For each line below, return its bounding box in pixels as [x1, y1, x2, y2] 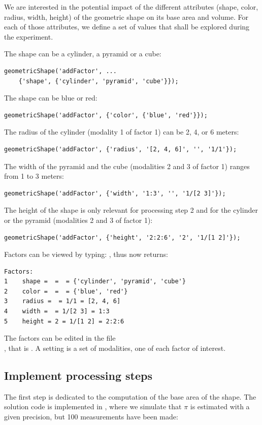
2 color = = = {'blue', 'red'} [4, 287, 128, 295]
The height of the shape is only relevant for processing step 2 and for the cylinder [4, 205, 258, 215]
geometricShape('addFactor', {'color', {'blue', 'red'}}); [4, 111, 208, 119]
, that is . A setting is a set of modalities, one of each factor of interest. [4, 342, 226, 353]
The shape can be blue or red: [4, 92, 97, 103]
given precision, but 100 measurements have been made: [4, 411, 178, 421]
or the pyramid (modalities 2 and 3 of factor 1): [4, 214, 153, 225]
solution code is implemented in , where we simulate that [4, 401, 182, 412]
